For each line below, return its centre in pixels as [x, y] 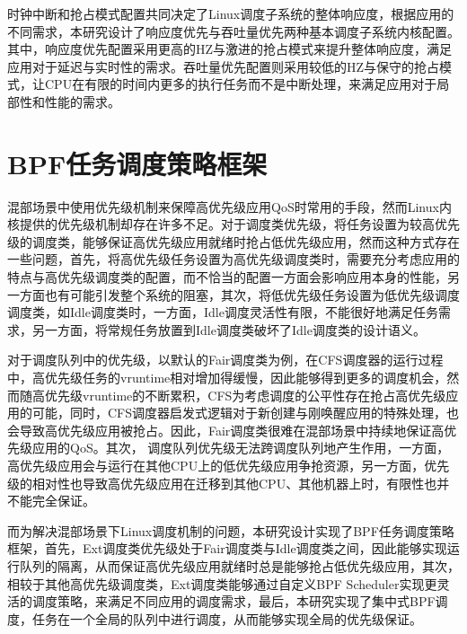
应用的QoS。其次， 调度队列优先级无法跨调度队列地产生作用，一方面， [241, 448]
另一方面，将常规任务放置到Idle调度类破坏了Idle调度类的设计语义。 [229, 329]
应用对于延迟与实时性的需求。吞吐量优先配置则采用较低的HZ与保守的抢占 [224, 66]
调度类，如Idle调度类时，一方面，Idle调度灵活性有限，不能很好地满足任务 [223, 312]
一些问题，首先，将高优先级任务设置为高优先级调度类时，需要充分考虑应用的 [233, 259]
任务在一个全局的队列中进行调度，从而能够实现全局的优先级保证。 [227, 618]
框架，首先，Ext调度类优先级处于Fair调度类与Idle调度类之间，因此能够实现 [227, 548]
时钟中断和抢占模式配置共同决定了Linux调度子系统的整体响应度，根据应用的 [231, 13]
